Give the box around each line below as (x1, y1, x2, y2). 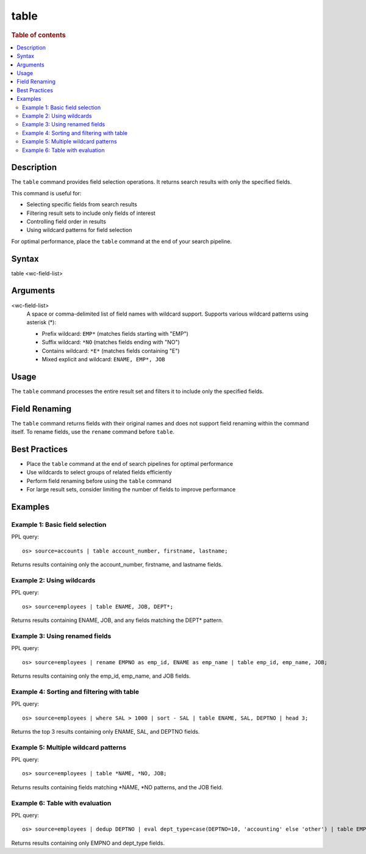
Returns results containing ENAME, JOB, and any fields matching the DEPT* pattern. (11, 617, 224, 624)
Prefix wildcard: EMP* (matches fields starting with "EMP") (41, 330, 188, 337)
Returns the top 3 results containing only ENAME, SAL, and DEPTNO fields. (11, 728, 200, 735)
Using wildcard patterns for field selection (26, 226, 132, 234)
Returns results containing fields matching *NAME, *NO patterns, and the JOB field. (11, 783, 223, 791)
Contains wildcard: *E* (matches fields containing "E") (41, 347, 180, 354)
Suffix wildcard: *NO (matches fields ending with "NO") (41, 339, 180, 346)
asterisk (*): (26, 319, 56, 326)
